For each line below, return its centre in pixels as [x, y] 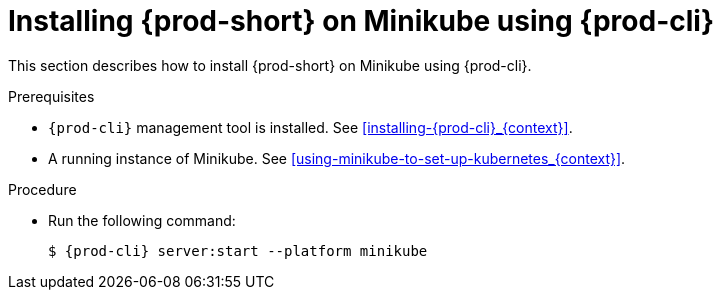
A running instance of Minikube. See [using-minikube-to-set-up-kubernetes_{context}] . [337, 158]
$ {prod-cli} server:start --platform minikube [238, 250]
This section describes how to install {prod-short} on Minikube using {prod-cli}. [270, 65]
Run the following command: [142, 220]
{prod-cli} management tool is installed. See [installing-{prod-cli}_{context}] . [310, 127]
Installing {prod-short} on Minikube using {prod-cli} [361, 21]
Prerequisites [51, 96]
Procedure [42, 189]
